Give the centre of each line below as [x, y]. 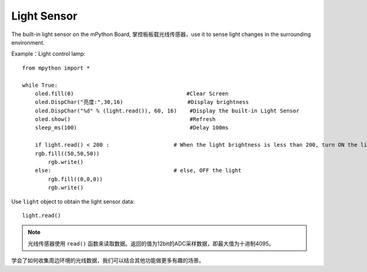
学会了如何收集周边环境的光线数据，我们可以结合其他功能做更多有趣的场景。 [108, 260]
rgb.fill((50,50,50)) [67, 153]
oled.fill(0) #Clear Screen [132, 94]
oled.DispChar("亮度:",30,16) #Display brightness [142, 102]
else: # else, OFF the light [138, 171]
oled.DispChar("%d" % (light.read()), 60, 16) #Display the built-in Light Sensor [167, 111]
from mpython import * [56, 68]
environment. [28, 42]
